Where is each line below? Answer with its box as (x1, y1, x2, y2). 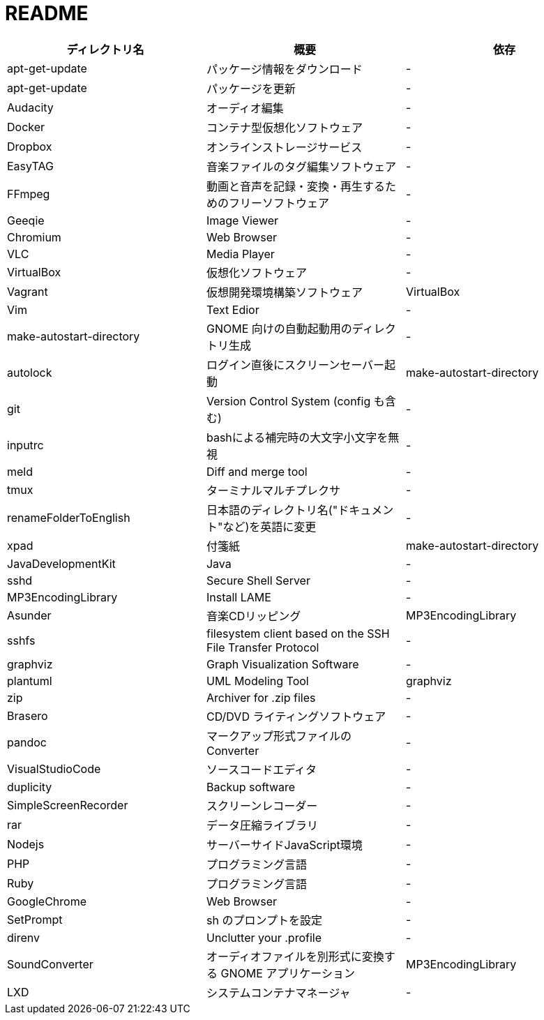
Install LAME (206, 590, 271, 604)
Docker (7, 119, 45, 134)
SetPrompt (7, 912, 63, 927)
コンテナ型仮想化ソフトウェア (206, 120, 363, 135)
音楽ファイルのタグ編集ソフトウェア (206, 159, 396, 174)
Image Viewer (206, 213, 279, 227)
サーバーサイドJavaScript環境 (206, 837, 363, 852)
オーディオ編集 (206, 100, 284, 115)
